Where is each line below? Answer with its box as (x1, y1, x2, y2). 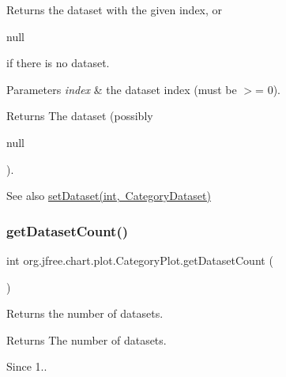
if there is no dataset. (6, 55, 110, 71)
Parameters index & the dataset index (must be (6, 81, 237, 97)
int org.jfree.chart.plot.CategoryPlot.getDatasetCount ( (6, 251, 273, 268)
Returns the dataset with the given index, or (6, 2, 223, 17)
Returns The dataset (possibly (6, 107, 153, 124)
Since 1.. (6, 358, 47, 375)
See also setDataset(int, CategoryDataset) (6, 187, 211, 204)
